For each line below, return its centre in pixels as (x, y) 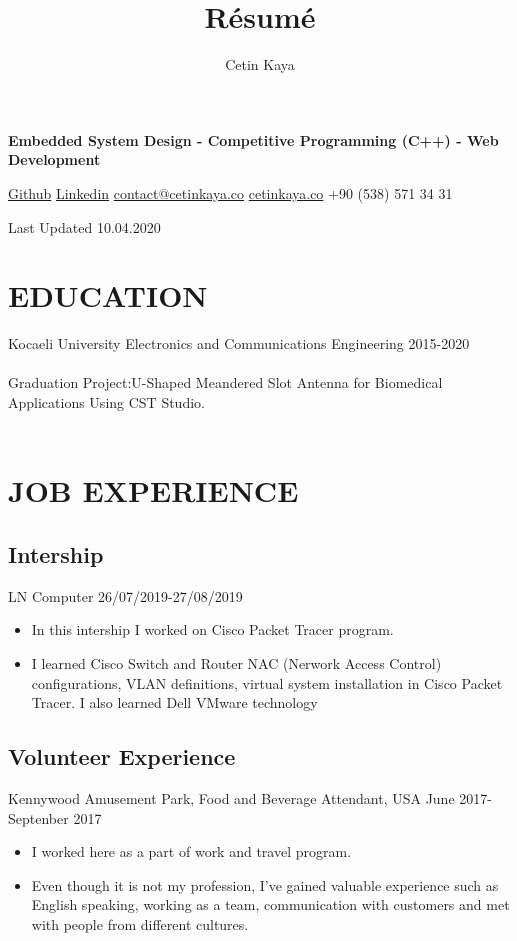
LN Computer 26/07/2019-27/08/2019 (125, 595)
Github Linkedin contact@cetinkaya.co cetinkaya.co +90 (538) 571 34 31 (230, 192)
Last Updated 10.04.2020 (84, 226)
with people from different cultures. (140, 923)
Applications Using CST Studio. (106, 402)
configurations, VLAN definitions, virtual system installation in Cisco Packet (267, 682)
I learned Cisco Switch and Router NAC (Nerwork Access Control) (236, 662)
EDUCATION (108, 295)
